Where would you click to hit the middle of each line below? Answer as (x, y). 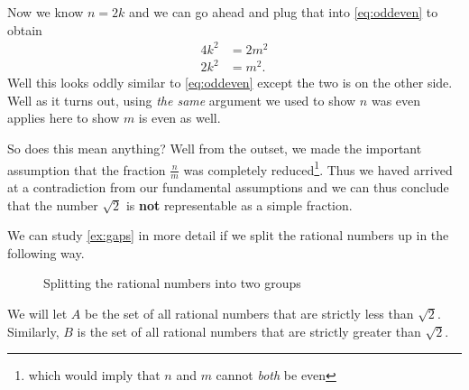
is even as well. (179, 118)
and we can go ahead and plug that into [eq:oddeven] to (284, 12)
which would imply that (94, 375)
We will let (37, 314)
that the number (53, 204)
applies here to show (64, 118)
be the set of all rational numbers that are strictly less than (249, 314)
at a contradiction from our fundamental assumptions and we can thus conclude (228, 187)
